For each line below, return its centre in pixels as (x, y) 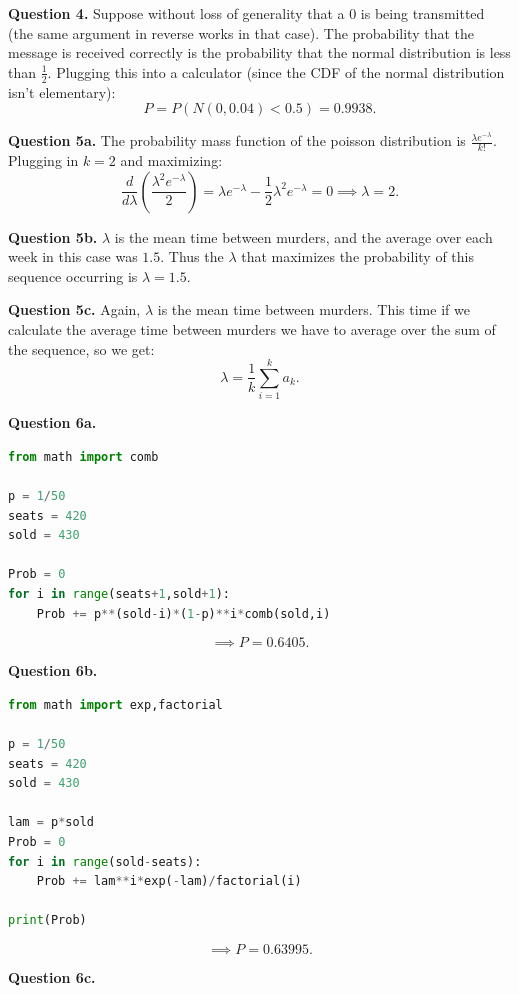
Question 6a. (52, 422)
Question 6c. (52, 976)
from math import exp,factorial (115, 704)
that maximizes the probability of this (357, 256)
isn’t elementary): (62, 91)
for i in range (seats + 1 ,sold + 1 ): (119, 594)
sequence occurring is (73, 275)
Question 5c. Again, (74, 309)
